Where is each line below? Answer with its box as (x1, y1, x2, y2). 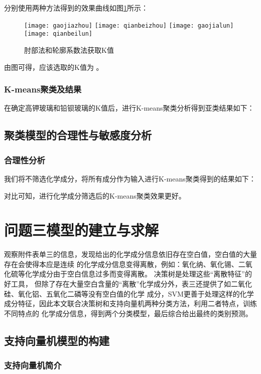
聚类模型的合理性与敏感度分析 (4, 127, 152, 143)
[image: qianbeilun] (24, 30, 93, 38)
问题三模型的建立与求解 (4, 220, 159, 240)
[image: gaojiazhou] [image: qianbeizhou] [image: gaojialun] (24, 22, 234, 29)
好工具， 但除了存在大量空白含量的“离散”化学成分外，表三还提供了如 (4, 278, 231, 289)
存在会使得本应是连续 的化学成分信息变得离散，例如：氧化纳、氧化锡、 (4, 258, 238, 269)
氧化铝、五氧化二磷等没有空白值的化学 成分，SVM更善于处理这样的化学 (18, 288, 254, 299)
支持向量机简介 (4, 359, 62, 371)
